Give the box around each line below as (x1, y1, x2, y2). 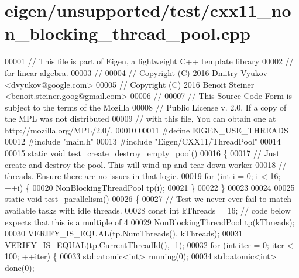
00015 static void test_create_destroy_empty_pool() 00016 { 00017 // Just (5, 147, 280, 159)
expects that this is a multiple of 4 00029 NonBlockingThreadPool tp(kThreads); (5, 215, 295, 228)
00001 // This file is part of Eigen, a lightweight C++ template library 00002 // (5, 55, 294, 67)
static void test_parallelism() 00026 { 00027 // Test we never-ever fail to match (5, 193, 291, 205)
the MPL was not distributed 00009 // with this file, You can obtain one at (5, 112, 276, 125)
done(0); (5, 262, 35, 273)
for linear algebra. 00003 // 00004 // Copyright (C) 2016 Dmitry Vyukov (5, 66, 267, 78)
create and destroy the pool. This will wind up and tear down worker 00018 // (5, 158, 287, 170)
